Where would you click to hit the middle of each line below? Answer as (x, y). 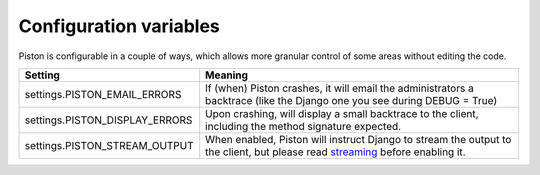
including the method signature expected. (303, 126)
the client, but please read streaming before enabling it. (335, 152)
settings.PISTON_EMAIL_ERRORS (103, 94)
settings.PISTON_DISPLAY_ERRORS (108, 120)
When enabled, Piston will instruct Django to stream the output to (358, 139)
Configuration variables (119, 26)
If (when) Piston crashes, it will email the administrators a (339, 88)
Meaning (227, 75)
